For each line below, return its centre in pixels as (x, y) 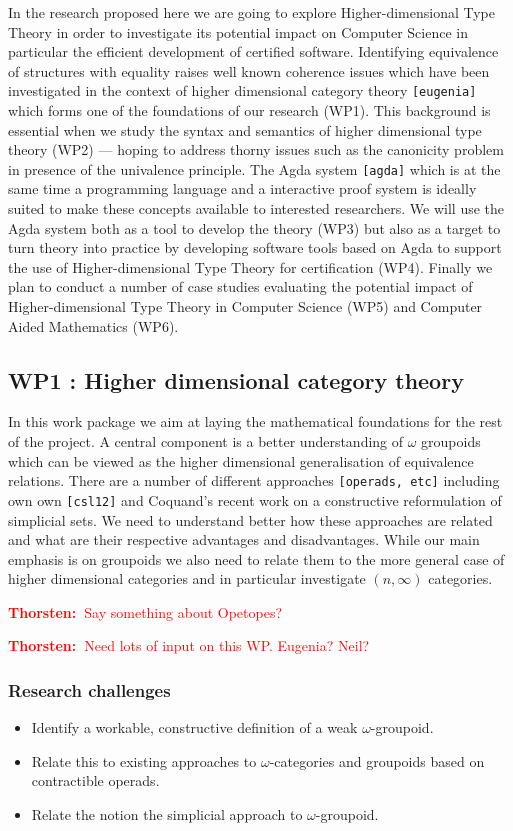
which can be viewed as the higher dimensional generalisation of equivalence (241, 460)
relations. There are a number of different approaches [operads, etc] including (254, 480)
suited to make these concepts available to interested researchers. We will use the (256, 208)
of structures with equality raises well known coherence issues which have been (249, 70)
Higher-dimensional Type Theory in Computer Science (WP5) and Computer (245, 306)
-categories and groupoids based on (377, 760)
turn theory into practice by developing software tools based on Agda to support (255, 247)
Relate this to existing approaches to (144, 760)
